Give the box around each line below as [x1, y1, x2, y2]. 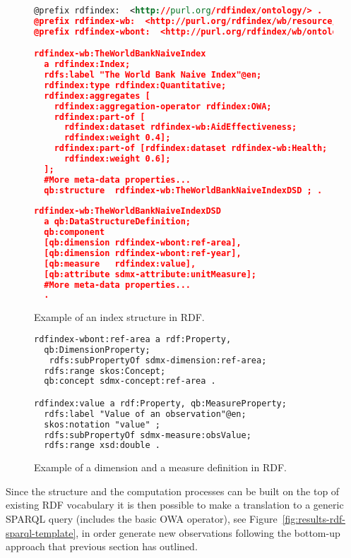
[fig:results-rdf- [282, 511, 345, 526]
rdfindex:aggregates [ [44, 90, 150, 101]
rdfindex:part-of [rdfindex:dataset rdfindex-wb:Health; [54, 143, 328, 154]
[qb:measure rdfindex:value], [44, 258, 196, 269]
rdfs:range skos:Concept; [44, 365, 166, 376]
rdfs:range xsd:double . [44, 440, 160, 451]
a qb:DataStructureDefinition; [44, 217, 191, 227]
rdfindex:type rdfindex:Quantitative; [44, 80, 227, 90]
